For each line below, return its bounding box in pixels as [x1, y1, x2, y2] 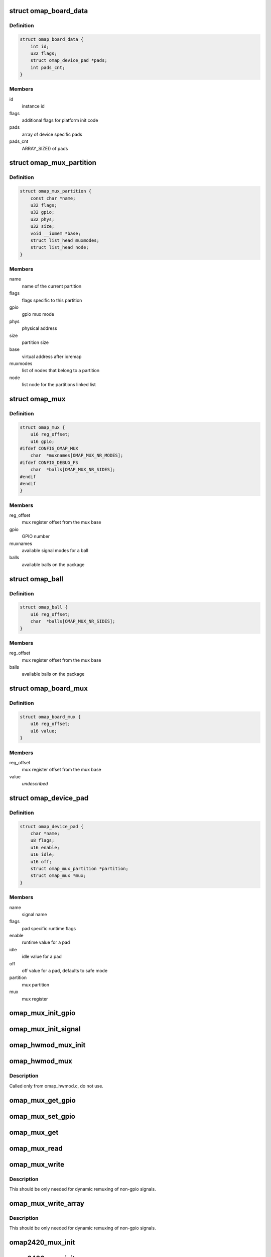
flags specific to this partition [22, 297, 82, 303]
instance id [22, 103, 45, 109]
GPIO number [22, 533, 50, 540]
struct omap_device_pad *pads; [30, 58, 107, 63]
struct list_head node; [30, 244, 89, 250]
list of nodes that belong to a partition [22, 368, 100, 374]
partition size [22, 339, 49, 345]
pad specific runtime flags [22, 925, 76, 931]
